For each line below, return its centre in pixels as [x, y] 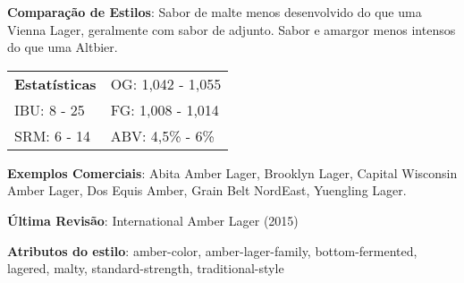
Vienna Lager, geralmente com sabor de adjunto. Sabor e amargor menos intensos [232, 29]
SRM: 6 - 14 [53, 135]
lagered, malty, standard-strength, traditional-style [146, 268]
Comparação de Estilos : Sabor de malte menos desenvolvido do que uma [215, 12]
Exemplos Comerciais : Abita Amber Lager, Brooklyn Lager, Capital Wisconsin [232, 172]
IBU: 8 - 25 [50, 109]
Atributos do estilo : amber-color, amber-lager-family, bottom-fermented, [212, 250]
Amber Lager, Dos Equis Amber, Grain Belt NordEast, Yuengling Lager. [207, 190]
